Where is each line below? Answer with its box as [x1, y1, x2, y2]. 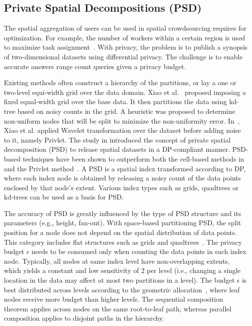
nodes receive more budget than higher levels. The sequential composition [4, 294, 223, 304]
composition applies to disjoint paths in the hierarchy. [4, 313, 164, 323]
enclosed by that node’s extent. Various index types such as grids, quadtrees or [4, 182, 239, 192]
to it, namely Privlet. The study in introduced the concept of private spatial [4, 134, 231, 145]
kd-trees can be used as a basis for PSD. [4, 192, 124, 202]
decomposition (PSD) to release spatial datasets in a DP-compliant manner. [4, 144, 230, 154]
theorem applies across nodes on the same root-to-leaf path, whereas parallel [4, 303, 232, 313]
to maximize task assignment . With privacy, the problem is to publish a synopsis [4, 42, 248, 52]
